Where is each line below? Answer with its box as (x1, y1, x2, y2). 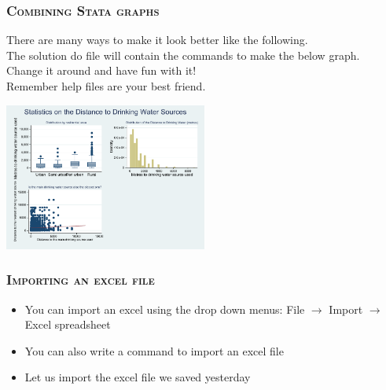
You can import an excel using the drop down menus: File (24, 300, 305, 317)
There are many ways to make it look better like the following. (6, 31, 308, 48)
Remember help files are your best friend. (6, 78, 206, 94)
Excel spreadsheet (24, 316, 111, 333)
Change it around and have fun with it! (6, 62, 197, 79)
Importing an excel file (6, 270, 155, 289)
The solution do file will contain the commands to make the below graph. (6, 46, 360, 63)
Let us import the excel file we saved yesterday (24, 369, 251, 385)
